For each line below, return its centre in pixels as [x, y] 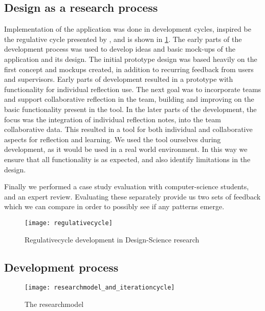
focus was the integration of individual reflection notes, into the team [113, 119]
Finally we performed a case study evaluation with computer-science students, [127, 186]
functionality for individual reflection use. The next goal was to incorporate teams [133, 89]
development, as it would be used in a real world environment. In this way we [126, 149]
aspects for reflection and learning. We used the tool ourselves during [113, 139]
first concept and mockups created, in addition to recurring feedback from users [129, 69]
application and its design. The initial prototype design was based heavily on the [131, 59]
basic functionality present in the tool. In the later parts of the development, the [130, 109]
